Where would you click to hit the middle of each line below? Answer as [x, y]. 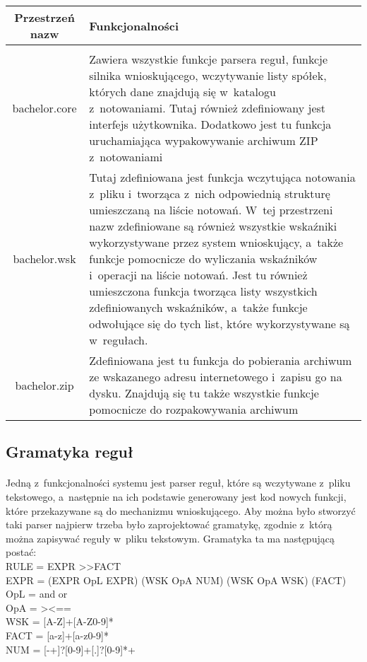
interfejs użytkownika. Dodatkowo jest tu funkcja [210, 124]
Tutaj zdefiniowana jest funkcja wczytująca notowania [222, 177]
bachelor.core [44, 108]
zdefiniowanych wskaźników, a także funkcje [198, 307]
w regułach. [119, 340]
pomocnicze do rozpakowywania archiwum [194, 409]
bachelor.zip [44, 385]
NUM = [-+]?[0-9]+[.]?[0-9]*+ [71, 649]
